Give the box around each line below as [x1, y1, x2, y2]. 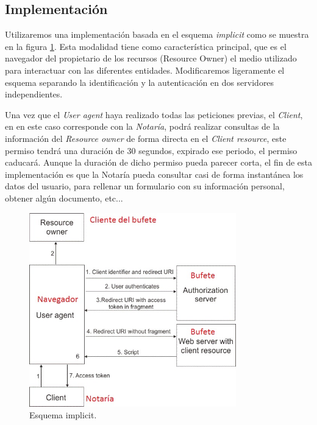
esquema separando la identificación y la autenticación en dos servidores [5, 76, 274, 88]
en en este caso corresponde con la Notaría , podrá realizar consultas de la [5, 120, 280, 133]
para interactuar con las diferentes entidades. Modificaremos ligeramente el [5, 63, 285, 76]
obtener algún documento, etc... [5, 191, 123, 204]
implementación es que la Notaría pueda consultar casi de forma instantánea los [5, 167, 304, 180]
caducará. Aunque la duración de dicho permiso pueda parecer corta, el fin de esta [5, 156, 312, 169]
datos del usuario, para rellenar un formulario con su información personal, [5, 180, 285, 192]
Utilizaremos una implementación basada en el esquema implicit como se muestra [5, 28, 309, 41]
